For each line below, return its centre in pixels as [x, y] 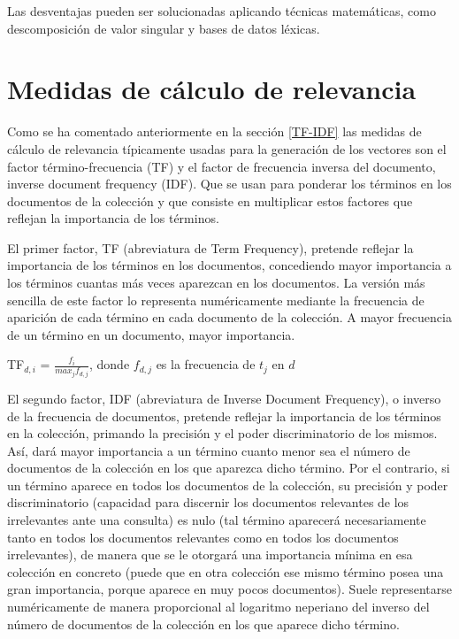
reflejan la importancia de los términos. [113, 218]
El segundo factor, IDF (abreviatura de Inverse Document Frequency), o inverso [224, 398]
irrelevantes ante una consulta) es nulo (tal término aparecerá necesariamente [217, 520]
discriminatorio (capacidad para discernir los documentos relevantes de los [208, 502]
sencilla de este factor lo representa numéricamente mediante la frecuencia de [216, 300]
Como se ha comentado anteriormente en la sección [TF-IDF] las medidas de [214, 131]
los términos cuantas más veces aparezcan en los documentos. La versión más [216, 283]
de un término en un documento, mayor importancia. [151, 334]
